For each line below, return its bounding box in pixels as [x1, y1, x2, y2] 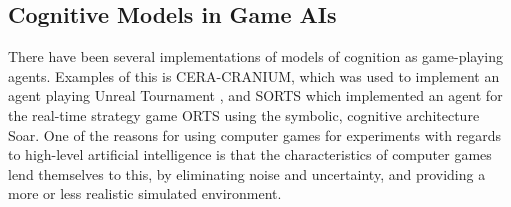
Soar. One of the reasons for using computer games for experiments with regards [8, 124, 502, 145]
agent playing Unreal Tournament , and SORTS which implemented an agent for [8, 85, 503, 106]
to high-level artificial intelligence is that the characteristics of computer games [8, 144, 492, 165]
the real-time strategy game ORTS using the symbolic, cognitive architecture [8, 104, 480, 125]
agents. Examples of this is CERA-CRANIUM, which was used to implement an [8, 65, 500, 86]
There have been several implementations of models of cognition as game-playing [8, 46, 504, 67]
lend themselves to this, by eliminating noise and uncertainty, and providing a [8, 163, 486, 184]
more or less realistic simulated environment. [8, 183, 282, 204]
